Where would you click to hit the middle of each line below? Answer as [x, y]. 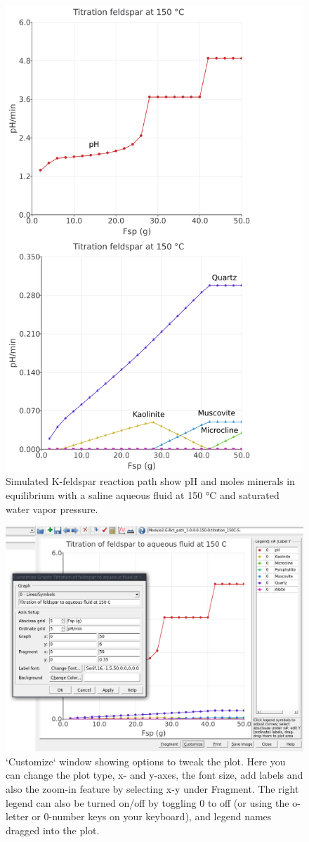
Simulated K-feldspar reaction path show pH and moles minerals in [150, 481]
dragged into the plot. [53, 830]
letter [17, 816]
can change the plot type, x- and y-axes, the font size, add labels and [154, 775]
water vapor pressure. [52, 509]
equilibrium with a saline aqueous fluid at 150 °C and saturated [143, 495]
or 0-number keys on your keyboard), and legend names [152, 816]
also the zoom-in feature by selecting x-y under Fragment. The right [152, 788]
